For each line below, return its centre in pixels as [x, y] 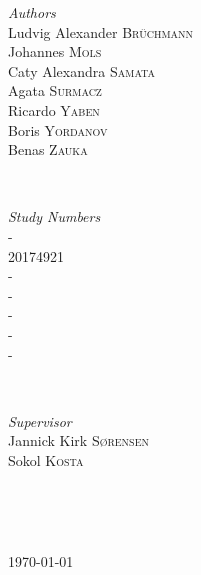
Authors [32, 12]
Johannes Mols [55, 51]
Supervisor [40, 420]
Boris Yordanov [58, 129]
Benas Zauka [48, 149]
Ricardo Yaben [54, 109]
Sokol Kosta [46, 459]
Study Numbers [54, 216]
